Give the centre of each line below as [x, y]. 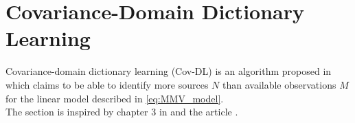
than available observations [279, 84]
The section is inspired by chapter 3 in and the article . [122, 112]
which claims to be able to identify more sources [107, 84]
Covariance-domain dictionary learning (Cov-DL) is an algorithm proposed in [169, 71]
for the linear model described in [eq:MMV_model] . [115, 98]
